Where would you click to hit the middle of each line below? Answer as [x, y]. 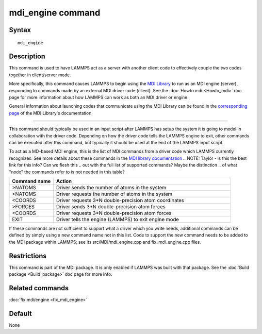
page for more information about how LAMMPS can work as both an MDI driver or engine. [99, 98]
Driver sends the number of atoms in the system [111, 187]
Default [20, 313]
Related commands [39, 288]
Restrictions [28, 256]
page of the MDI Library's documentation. [51, 113]
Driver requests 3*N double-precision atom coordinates [120, 200]
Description [27, 57]
